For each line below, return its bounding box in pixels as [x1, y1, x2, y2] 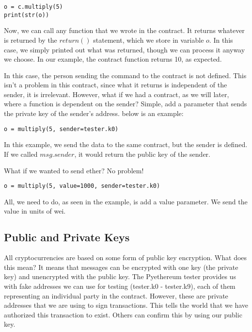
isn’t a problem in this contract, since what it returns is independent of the [4, 80, 227, 90]
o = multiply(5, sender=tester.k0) [4, 125, 119, 133]
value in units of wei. [4, 206, 66, 216]
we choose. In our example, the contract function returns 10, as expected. [4, 54, 222, 64]
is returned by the [4, 34, 57, 45]
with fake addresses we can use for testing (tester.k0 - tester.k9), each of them [4, 281, 236, 291]
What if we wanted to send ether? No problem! [4, 165, 144, 175]
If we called [4, 149, 38, 159]
